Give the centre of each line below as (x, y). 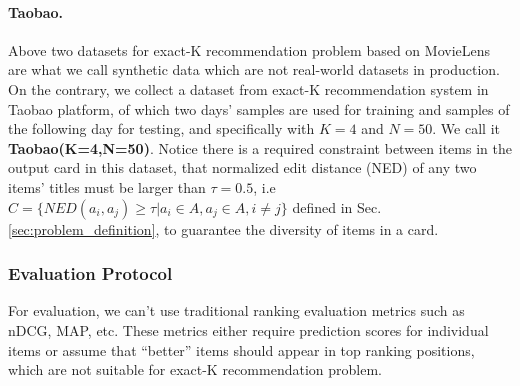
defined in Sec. (337, 206)
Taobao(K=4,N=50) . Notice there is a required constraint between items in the (260, 147)
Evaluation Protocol (90, 273)
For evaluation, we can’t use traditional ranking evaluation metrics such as (236, 310)
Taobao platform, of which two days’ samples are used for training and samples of (259, 108)
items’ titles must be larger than (107, 186)
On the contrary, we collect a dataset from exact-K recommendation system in (248, 88)
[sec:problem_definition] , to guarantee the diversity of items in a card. (223, 228)
